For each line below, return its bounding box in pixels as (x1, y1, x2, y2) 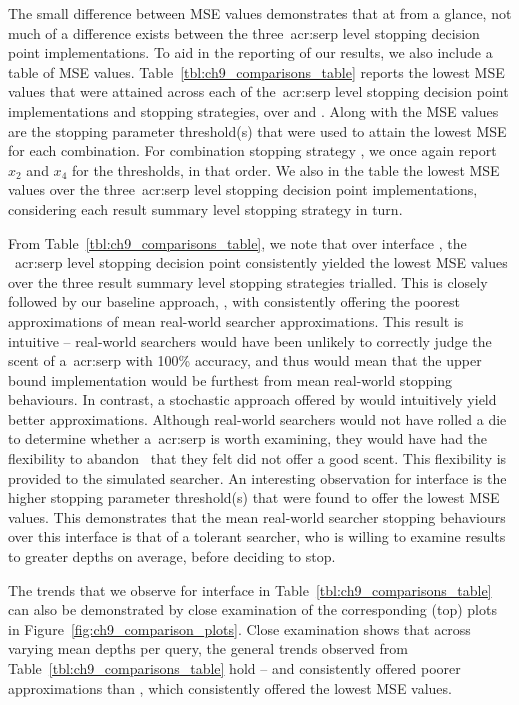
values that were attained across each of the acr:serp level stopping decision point (8, 81, 509, 102)
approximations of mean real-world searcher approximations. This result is (8, 310, 464, 331)
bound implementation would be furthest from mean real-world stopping (8, 369, 453, 390)
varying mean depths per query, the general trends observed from (8, 638, 408, 659)
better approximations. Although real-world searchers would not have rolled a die (8, 408, 507, 429)
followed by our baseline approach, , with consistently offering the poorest (8, 291, 460, 312)
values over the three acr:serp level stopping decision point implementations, (8, 179, 478, 200)
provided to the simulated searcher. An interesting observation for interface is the (8, 467, 507, 488)
